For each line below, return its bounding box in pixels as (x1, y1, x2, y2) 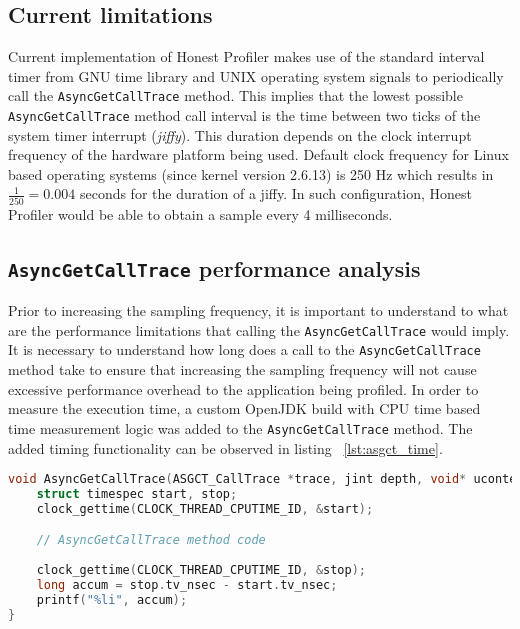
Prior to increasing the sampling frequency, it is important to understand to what (8, 300, 509, 321)
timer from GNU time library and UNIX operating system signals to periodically (8, 65, 504, 86)
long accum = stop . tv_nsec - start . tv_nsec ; (36, 578, 338, 593)
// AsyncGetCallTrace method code (36, 533, 266, 548)
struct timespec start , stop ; (36, 486, 238, 501)
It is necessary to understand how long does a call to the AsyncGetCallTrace (8, 339, 481, 360)
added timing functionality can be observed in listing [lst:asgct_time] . (8, 437, 443, 458)
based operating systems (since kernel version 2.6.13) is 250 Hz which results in (8, 163, 494, 184)
